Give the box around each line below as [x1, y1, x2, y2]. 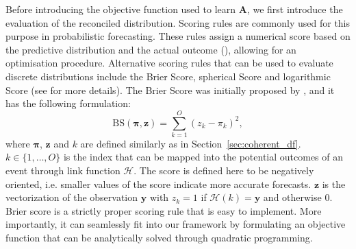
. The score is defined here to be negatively [133, 163, 314, 178]
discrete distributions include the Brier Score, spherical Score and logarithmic [5, 69, 331, 83]
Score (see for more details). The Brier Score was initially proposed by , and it [5, 82, 335, 97]
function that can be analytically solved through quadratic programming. [5, 230, 313, 245]
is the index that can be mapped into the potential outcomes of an [63, 150, 344, 164]
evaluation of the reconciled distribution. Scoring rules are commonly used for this [5, 15, 351, 29]
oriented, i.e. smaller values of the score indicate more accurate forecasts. [5, 176, 311, 191]
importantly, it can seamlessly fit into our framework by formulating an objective [5, 217, 346, 231]
